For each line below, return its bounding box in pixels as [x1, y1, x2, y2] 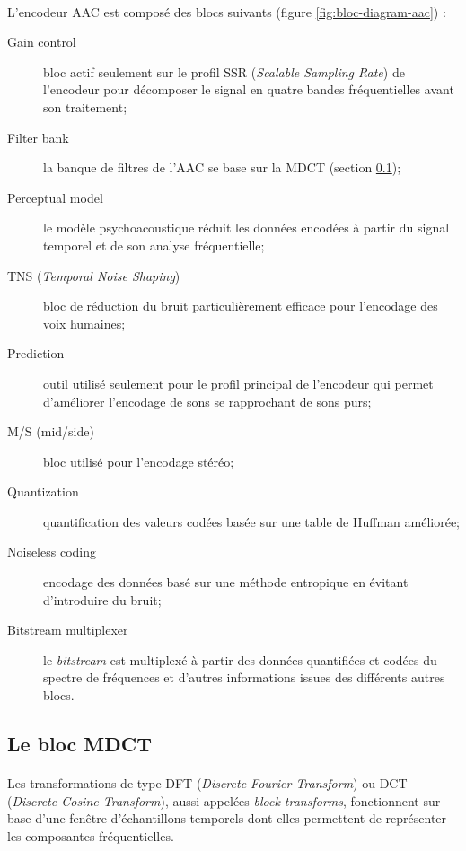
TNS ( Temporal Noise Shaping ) [7, 266, 180, 285]
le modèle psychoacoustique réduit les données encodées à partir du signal [43, 218, 450, 237]
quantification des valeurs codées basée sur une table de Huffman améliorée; [43, 512, 461, 531]
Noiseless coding [7, 542, 96, 561]
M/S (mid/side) [7, 422, 94, 441]
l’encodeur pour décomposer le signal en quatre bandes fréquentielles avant [43, 80, 454, 99]
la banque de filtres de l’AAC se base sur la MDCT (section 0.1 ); [43, 158, 401, 177]
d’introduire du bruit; [43, 590, 162, 609]
